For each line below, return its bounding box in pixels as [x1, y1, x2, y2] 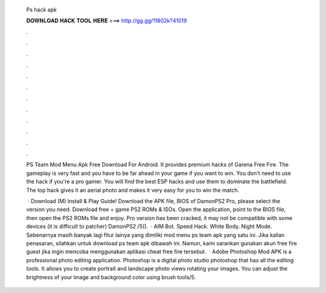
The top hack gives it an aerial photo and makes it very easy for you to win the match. [26, 186, 240, 194]
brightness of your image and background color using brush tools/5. [26, 273, 196, 280]
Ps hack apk [26, 6, 57, 13]
